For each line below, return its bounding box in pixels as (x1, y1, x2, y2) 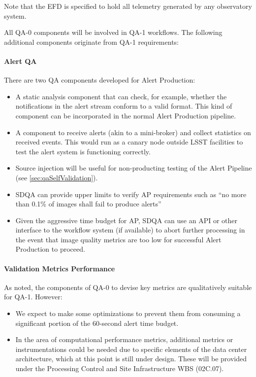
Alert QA (4, 56, 37, 66)
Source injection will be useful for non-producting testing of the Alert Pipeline (15, 163, 252, 173)
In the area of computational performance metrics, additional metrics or (15, 334, 233, 345)
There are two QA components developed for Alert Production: (4, 75, 195, 85)
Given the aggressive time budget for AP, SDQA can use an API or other (15, 215, 238, 225)
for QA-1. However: (4, 291, 63, 302)
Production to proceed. (15, 244, 85, 254)
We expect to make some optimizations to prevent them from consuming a (15, 308, 241, 319)
